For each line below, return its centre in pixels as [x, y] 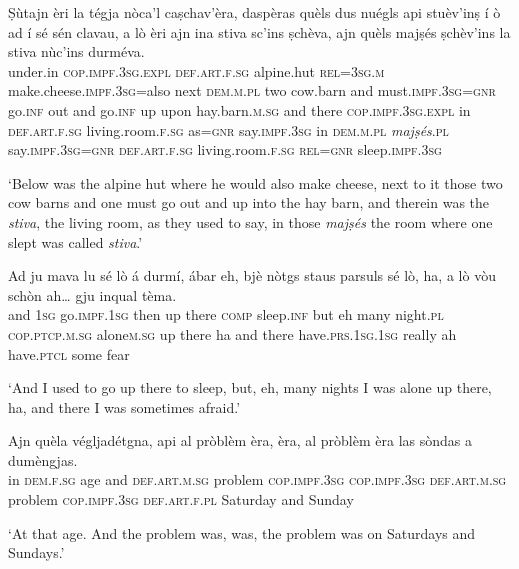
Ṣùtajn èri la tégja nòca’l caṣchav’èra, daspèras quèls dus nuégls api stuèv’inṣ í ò [254, 12]
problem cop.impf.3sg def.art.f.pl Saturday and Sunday [181, 499]
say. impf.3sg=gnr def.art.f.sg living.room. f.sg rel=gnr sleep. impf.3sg [225, 149]
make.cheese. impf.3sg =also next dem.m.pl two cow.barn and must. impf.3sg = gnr [252, 90]
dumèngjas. [43, 459]
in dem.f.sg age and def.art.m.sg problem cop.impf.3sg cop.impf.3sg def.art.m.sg [257, 479]
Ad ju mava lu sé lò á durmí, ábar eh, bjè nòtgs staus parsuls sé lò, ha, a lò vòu [252, 275]
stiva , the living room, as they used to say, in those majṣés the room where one [250, 221]
